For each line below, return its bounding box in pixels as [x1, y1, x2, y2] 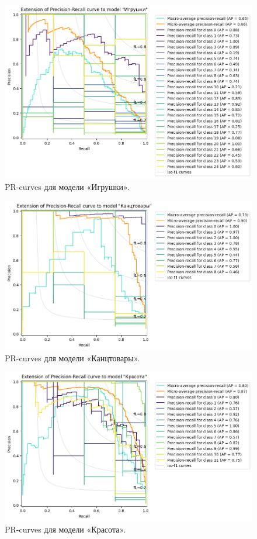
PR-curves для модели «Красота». [5, 523, 126, 535]
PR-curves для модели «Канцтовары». [5, 351, 140, 364]
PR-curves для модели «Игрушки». [5, 180, 130, 192]
